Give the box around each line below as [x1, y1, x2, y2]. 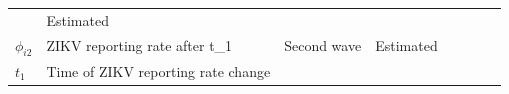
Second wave [284, 35, 362, 56]
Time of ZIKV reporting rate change [46, 60, 271, 81]
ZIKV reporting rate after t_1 [46, 35, 233, 56]
